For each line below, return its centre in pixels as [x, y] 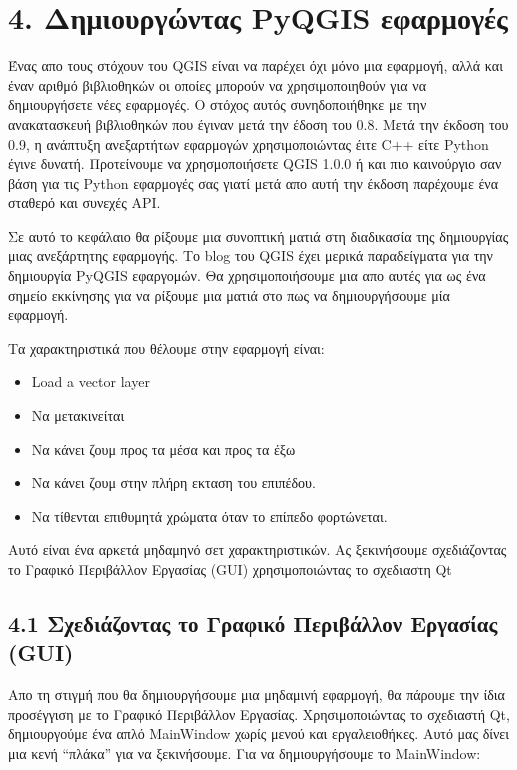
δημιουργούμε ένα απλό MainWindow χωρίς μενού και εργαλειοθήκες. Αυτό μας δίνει [258, 733]
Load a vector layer [90, 381]
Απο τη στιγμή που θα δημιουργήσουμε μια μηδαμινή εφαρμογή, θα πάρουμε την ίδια [256, 694]
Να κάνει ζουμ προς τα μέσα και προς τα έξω [163, 448]
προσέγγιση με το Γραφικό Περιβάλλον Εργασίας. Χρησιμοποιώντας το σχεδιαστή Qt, [259, 713]
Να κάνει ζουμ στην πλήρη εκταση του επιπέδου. [173, 482]
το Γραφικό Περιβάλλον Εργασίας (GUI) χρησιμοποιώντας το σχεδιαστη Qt [230, 569]
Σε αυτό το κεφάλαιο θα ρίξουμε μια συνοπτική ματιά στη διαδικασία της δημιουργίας [258, 235]
